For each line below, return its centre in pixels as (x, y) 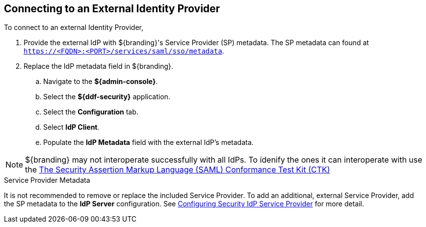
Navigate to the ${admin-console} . (101, 82)
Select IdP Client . (71, 127)
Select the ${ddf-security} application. (107, 97)
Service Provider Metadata (47, 180)
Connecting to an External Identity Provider (112, 9)
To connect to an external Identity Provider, (74, 28)
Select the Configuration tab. (91, 112)
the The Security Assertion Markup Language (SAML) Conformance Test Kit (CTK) (178, 170)
